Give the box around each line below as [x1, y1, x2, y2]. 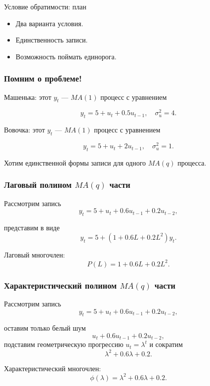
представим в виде [4, 222, 60, 233]
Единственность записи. [15, 35, 88, 45]
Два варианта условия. [15, 18, 84, 28]
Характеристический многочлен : [4, 363, 101, 373]
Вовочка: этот [4, 125, 45, 135]
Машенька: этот [4, 91, 51, 102]
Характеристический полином [4, 279, 117, 291]
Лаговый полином [4, 178, 72, 191]
